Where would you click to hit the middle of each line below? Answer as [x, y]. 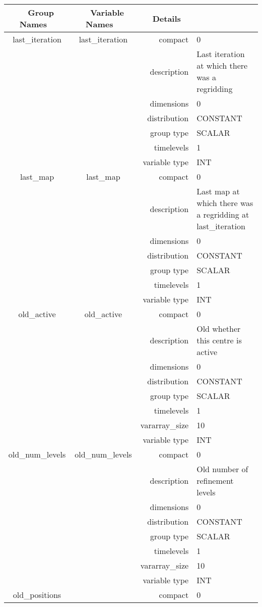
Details [167, 18]
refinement [215, 480]
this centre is [219, 340]
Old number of [222, 469]
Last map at [218, 191]
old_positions [37, 595]
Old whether [219, 328]
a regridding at [223, 214]
